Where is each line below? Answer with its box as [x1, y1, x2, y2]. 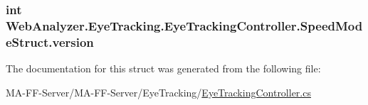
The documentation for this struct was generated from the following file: [6, 61, 321, 76]
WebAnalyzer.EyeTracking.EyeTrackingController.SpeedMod [6, 16, 363, 34]
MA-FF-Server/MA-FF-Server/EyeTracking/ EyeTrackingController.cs [6, 84, 311, 99]
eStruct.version [6, 33, 94, 50]
